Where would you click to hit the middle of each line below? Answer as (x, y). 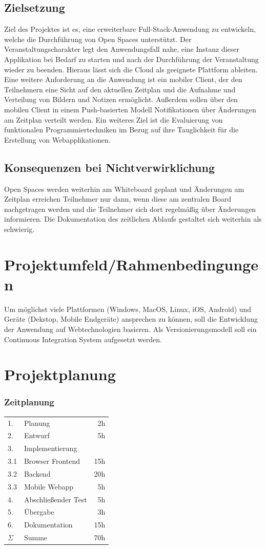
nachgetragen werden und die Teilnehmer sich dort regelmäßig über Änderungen (130, 209)
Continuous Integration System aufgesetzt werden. (83, 339)
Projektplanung (60, 374)
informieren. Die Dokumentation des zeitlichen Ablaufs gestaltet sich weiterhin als (133, 219)
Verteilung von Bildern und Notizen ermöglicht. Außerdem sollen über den (121, 99)
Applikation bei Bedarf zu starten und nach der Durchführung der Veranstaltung (131, 59)
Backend (37, 473)
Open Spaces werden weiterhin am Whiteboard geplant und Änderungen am (124, 189)
